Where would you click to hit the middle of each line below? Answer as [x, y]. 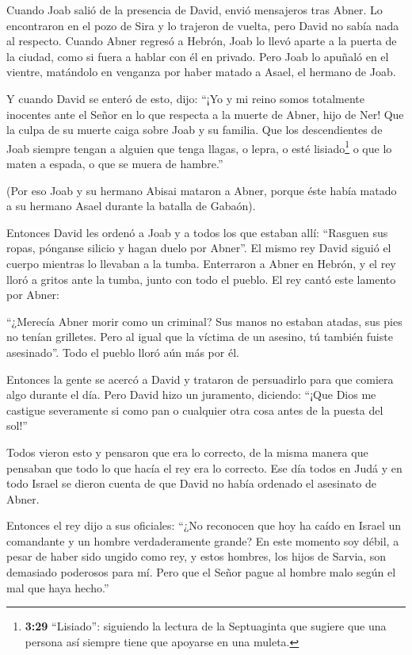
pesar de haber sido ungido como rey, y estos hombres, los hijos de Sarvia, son [196, 556]
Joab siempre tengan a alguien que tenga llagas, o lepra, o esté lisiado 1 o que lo [199, 147]
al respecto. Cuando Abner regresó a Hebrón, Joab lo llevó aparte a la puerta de [202, 41]
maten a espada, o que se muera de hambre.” [115, 163]
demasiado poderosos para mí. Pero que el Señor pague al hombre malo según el [201, 572]
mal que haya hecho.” [58, 587]
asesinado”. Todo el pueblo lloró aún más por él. [123, 352]
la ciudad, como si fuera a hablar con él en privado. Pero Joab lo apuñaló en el [198, 56]
